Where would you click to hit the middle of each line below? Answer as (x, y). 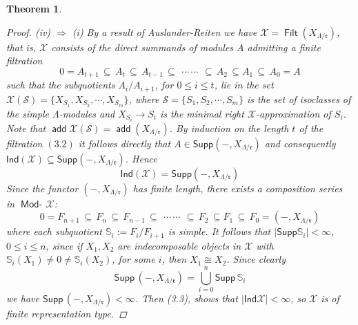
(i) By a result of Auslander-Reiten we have (165, 31)
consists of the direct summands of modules (142, 47)
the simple (28, 113)
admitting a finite (284, 47)
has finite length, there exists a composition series (238, 188)
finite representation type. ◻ (67, 313)
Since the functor (42, 188)
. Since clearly (256, 259)
